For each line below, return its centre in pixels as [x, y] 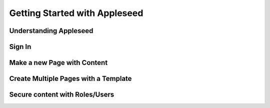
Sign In [20, 47]
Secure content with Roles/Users [62, 95]
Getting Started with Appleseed [76, 13]
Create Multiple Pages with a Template [70, 79]
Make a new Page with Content [58, 63]
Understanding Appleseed [51, 31]
